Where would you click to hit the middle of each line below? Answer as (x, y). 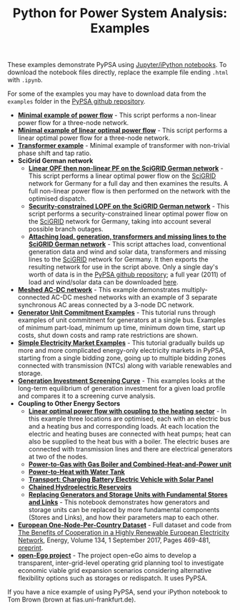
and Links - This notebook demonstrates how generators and (119, 502)
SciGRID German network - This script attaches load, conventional (127, 244)
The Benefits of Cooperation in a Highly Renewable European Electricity (124, 533)
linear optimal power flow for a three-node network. (94, 138)
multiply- (195, 290)
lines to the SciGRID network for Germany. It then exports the (118, 259)
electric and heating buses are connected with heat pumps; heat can (130, 434)
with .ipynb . (25, 80)
